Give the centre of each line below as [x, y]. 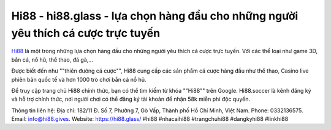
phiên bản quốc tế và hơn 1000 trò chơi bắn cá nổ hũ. [79, 79]
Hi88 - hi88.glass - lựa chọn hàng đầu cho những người [155, 16]
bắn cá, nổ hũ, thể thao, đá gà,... [52, 60]
